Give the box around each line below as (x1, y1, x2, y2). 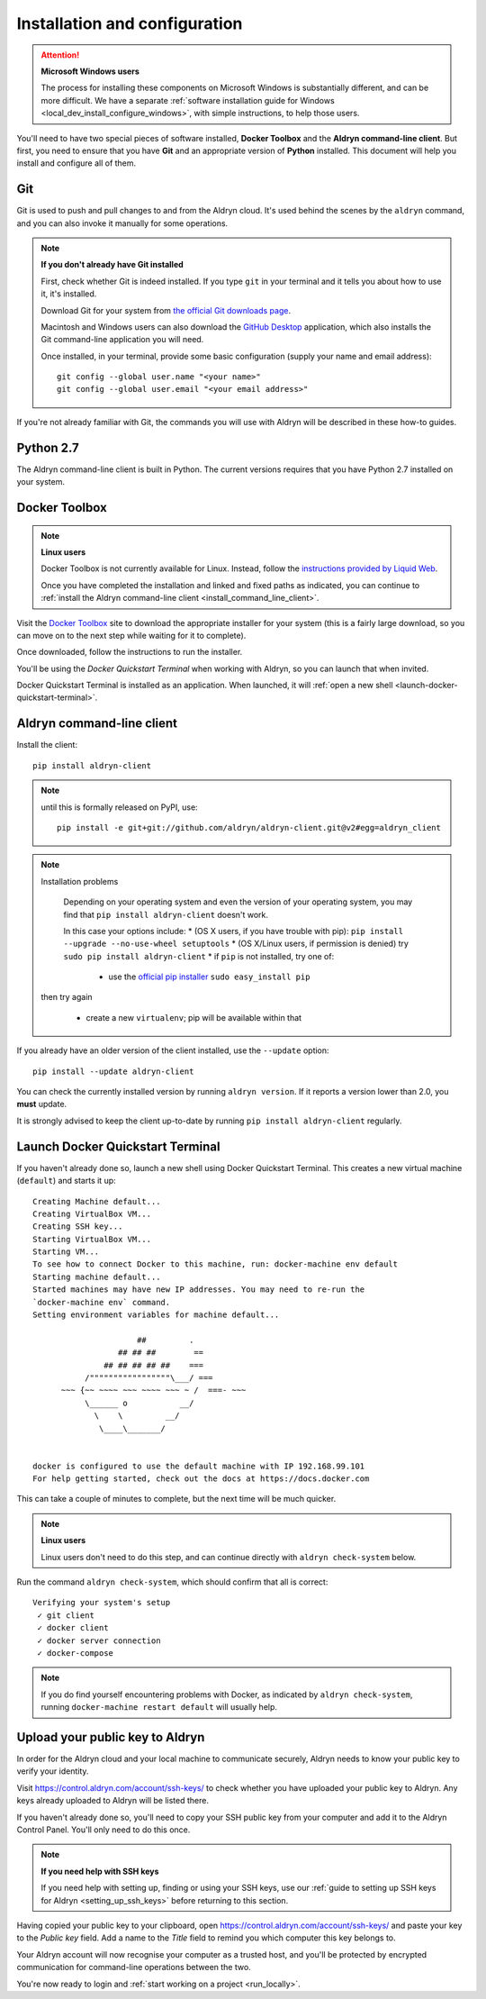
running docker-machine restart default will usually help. (40, 1702, 278, 1713)
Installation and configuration (16, 14, 243, 33)
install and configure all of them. (16, 158, 137, 168)
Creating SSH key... (32, 1222, 123, 1231)
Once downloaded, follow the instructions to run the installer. (16, 647, 243, 658)
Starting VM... (32, 1247, 100, 1257)
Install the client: (16, 740, 78, 750)
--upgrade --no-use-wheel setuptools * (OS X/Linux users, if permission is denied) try (63, 938, 409, 950)
